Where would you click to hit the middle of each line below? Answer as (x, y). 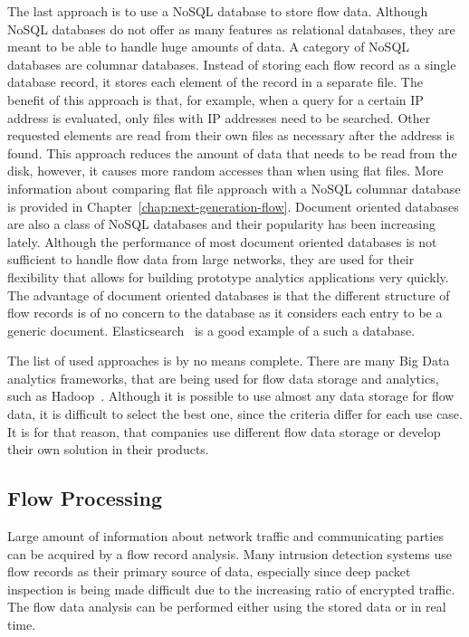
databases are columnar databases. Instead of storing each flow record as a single (232, 64)
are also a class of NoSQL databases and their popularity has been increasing (222, 224)
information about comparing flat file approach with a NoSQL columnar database (234, 188)
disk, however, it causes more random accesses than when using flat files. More (225, 171)
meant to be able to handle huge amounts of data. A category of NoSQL (209, 47)
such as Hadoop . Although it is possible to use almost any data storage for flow (231, 396)
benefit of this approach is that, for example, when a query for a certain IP (215, 99)
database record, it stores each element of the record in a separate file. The (215, 82)
